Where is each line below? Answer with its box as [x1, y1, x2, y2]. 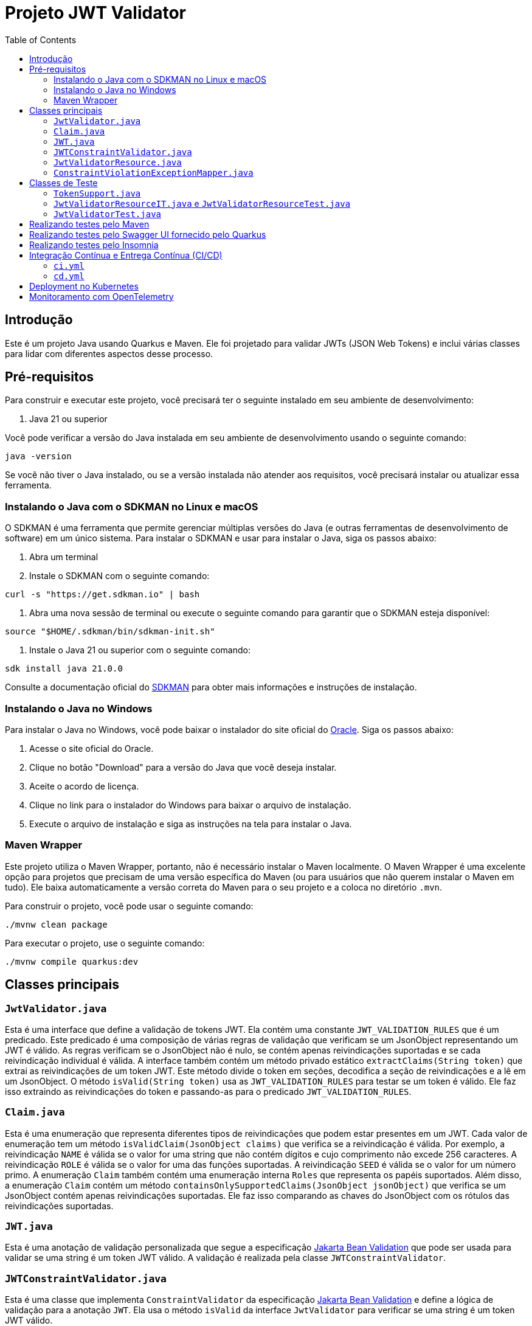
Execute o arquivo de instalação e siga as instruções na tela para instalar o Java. [29, 818, 352, 829]
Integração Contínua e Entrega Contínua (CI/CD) [29, 249, 223, 260]
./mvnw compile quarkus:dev [5, 956, 139, 967]
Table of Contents [5, 34, 77, 45]
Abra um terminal [29, 552, 98, 563]
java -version [5, 451, 72, 462]
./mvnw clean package [5, 919, 108, 929]
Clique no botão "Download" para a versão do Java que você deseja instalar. [29, 762, 337, 772]
